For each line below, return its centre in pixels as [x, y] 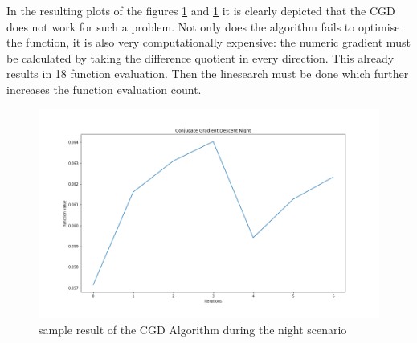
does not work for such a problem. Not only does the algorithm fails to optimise [203, 26]
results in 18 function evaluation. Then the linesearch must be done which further [208, 73]
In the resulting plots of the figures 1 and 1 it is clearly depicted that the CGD [201, 10]
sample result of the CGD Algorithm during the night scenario [193, 330]
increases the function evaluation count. [104, 89]
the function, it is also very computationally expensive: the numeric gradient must [208, 42]
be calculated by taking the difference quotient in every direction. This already [200, 57]
